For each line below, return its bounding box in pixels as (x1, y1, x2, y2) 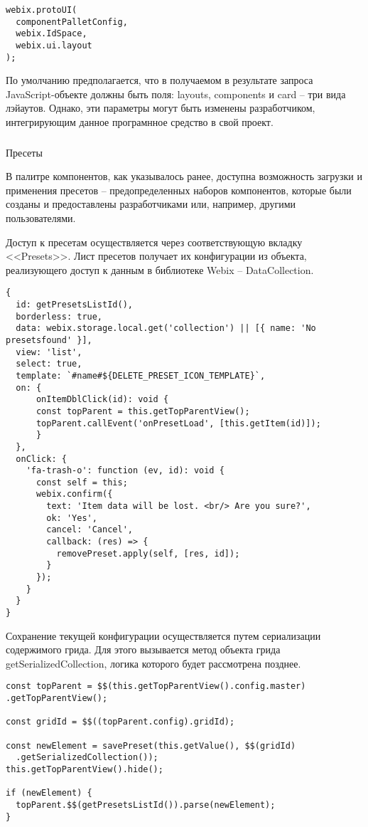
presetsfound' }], (6, 335, 92, 345)
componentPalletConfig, (16, 16, 128, 27)
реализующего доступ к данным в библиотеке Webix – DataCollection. (6, 262, 314, 277)
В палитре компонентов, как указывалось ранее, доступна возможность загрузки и (6, 169, 363, 184)
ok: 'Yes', (46, 512, 97, 523)
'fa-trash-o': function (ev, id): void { (26, 465, 224, 476)
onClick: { (16, 453, 67, 464)
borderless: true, (16, 311, 103, 322)
